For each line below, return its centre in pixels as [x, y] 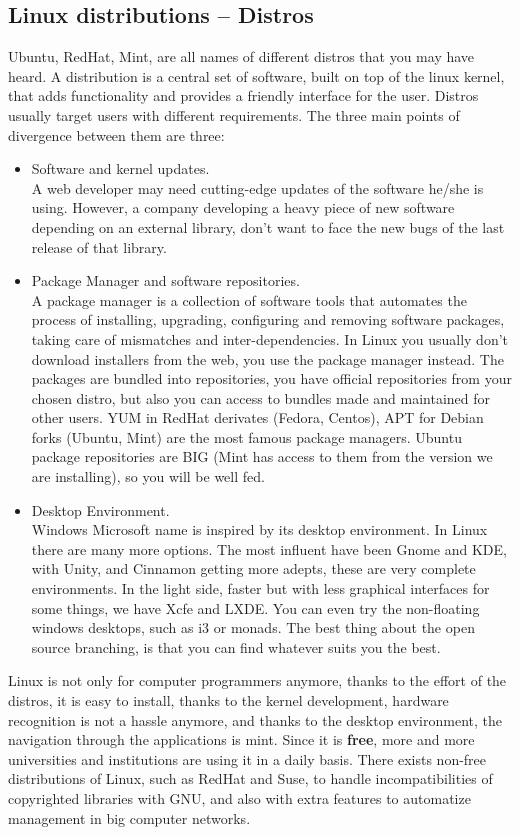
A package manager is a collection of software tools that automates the [249, 299]
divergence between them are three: [116, 134]
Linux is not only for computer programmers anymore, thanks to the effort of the [257, 680]
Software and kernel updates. [120, 168]
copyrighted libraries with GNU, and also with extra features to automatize [239, 797]
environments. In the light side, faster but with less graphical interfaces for [260, 588]
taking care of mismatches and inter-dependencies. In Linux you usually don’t [270, 338]
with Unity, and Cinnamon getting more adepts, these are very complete [253, 568]
